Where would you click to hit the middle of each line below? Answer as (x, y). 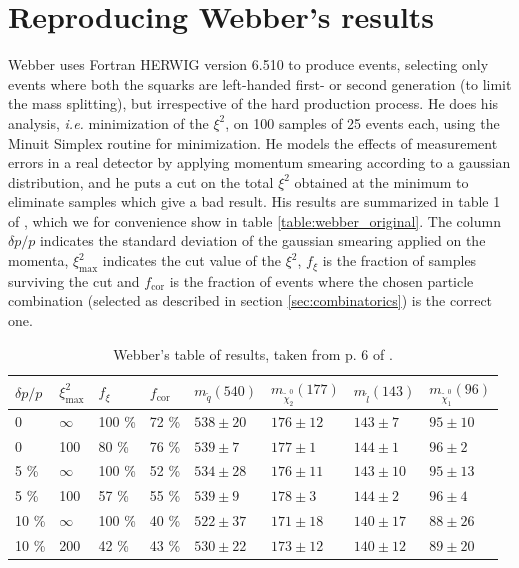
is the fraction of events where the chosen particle (321, 280)
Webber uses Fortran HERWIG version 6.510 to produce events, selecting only (248, 64)
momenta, (38, 260)
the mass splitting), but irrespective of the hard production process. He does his (253, 103)
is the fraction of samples (399, 260)
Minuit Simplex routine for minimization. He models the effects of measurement (253, 142)
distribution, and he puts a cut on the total (141, 181)
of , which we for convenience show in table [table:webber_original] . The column (254, 220)
